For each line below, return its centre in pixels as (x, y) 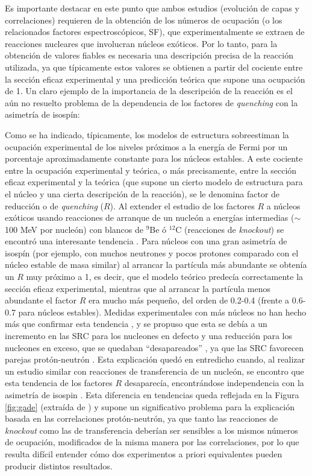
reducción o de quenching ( (54, 205)
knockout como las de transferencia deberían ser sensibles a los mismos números (151, 430)
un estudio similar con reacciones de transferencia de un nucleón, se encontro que (154, 371)
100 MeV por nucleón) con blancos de (74, 229)
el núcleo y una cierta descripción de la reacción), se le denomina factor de (142, 193)
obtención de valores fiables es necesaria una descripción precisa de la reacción (149, 55)
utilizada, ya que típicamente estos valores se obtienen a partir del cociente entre (154, 67)
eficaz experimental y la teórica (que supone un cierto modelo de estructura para (154, 182)
